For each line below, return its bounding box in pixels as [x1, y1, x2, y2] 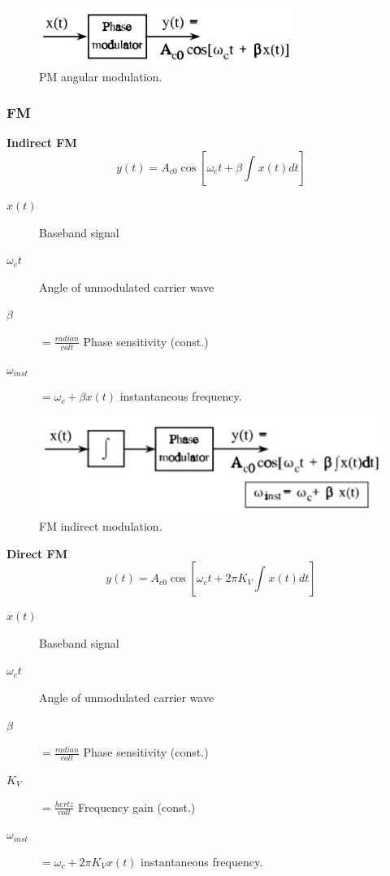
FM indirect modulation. [39, 518, 162, 534]
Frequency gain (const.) [78, 798, 196, 815]
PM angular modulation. [39, 67, 162, 85]
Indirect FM [6, 134, 77, 151]
